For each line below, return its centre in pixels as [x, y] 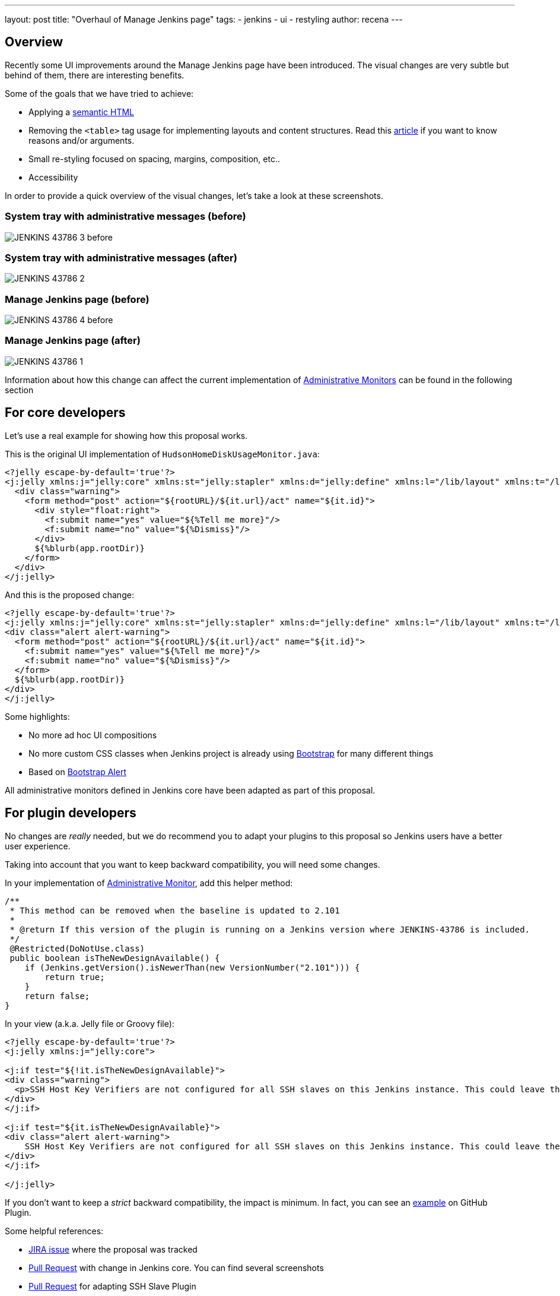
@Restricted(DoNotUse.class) [77, 948]
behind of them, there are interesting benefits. [95, 75]
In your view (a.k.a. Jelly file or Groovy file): [90, 1023]
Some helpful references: [54, 1231]
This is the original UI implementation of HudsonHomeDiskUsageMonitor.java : [162, 454]
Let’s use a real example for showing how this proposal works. [126, 435]
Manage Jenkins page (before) [77, 299]
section [19, 390]
